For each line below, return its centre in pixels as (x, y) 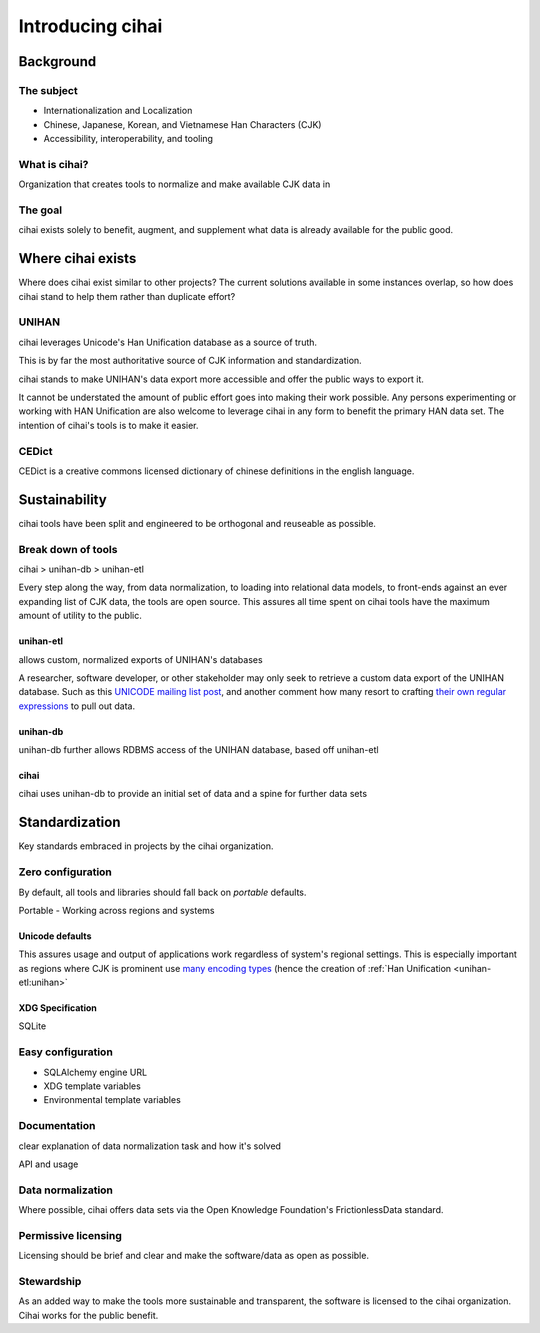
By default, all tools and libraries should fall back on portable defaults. (162, 892)
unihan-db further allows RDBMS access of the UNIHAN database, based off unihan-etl (198, 750)
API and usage (48, 1164)
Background (57, 61)
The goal (40, 210)
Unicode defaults (55, 936)
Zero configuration (65, 872)
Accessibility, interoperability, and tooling (128, 139)
